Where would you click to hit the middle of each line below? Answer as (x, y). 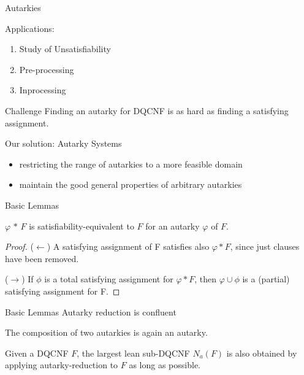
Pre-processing (47, 69)
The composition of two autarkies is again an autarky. (106, 332)
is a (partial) (266, 279)
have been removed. (42, 258)
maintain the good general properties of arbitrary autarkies (131, 184)
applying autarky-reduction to (62, 365)
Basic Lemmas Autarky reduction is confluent (91, 311)
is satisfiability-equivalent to (82, 226)
